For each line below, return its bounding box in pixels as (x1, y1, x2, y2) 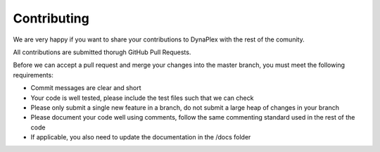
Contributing (13, 11, 89, 26)
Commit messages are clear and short (30, 84, 141, 92)
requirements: (13, 70, 54, 79)
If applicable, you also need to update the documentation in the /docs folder (30, 133, 251, 141)
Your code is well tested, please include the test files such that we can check (30, 94, 254, 102)
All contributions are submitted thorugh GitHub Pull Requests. (13, 48, 191, 56)
